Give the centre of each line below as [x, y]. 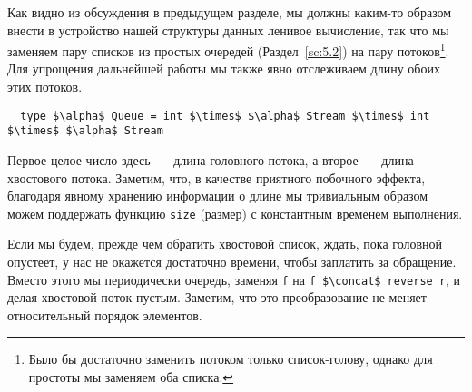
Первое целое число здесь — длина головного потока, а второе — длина [211, 159]
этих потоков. [45, 87]
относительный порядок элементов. [105, 314]
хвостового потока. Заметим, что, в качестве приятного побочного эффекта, [216, 177]
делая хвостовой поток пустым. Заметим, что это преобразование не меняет [217, 297]
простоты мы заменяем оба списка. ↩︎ [131, 377]
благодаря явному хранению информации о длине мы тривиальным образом [218, 196]
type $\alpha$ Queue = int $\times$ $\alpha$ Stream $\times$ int [225, 116]
